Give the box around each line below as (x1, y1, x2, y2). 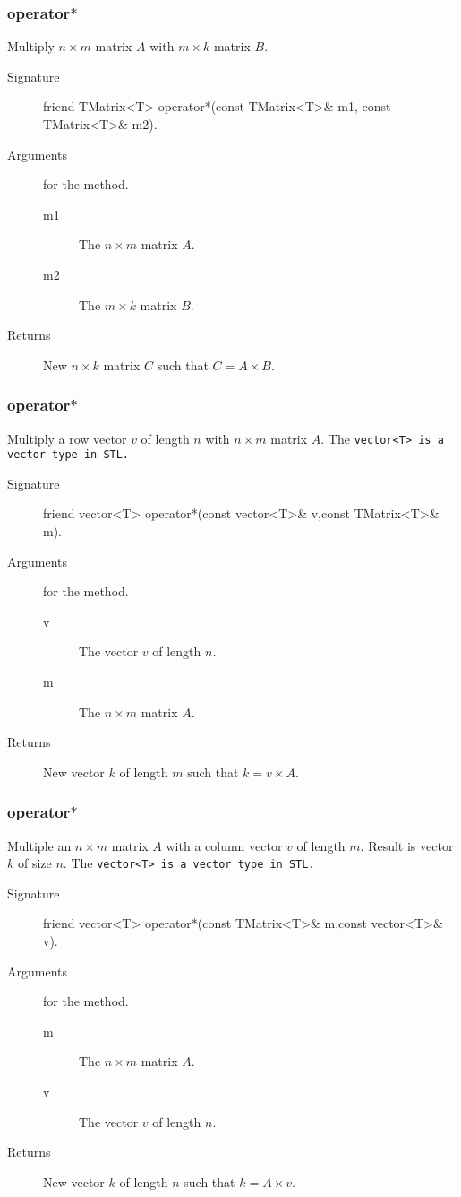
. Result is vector (360, 836, 454, 854)
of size (17, 854, 52, 872)
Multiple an (7, 836, 72, 854)
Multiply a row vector (7, 429, 127, 447)
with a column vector (166, 836, 283, 854)
